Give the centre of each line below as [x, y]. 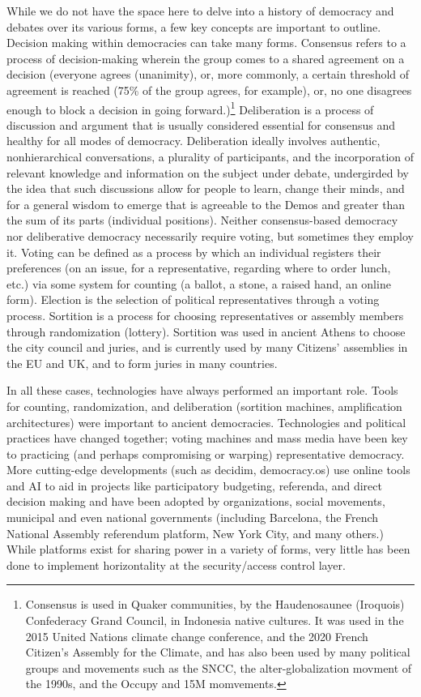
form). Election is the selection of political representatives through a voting [193, 299]
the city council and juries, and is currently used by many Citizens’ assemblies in [207, 347]
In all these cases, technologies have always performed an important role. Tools [202, 390]
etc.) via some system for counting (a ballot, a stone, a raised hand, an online [199, 283]
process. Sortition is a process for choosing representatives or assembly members [205, 315]
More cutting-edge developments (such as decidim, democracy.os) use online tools [208, 470]
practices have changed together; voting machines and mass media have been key [207, 438]
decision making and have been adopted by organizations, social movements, [196, 501]
